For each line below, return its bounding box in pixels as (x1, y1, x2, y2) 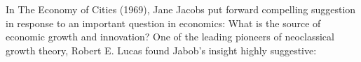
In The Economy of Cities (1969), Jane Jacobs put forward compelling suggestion (6, 2, 356, 16)
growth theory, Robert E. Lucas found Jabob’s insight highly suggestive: (6, 42, 317, 57)
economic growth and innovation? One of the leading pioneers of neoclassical (6, 29, 334, 44)
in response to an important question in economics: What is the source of (6, 15, 321, 30)
